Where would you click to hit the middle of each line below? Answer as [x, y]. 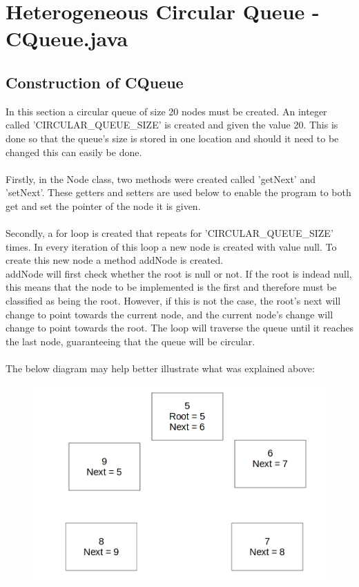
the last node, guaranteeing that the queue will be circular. [130, 341]
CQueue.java [67, 38]
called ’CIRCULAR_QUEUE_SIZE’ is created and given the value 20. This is [172, 125]
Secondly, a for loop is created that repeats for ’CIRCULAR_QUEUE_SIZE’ [169, 233]
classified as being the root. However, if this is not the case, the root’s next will [173, 301]
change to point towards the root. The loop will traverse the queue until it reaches [180, 328]
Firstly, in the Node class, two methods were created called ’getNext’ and [161, 179]
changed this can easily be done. [74, 152]
